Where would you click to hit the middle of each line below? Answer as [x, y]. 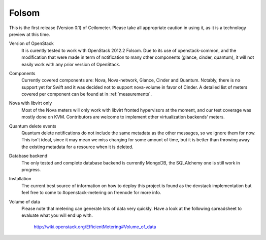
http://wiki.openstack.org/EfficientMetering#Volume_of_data [95, 227]
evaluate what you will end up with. [57, 215]
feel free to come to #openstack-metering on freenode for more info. [91, 193]
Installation [20, 179]
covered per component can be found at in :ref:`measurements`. [87, 94]
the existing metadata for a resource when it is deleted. [77, 147]
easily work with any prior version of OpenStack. [71, 64]
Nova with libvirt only [31, 103]
